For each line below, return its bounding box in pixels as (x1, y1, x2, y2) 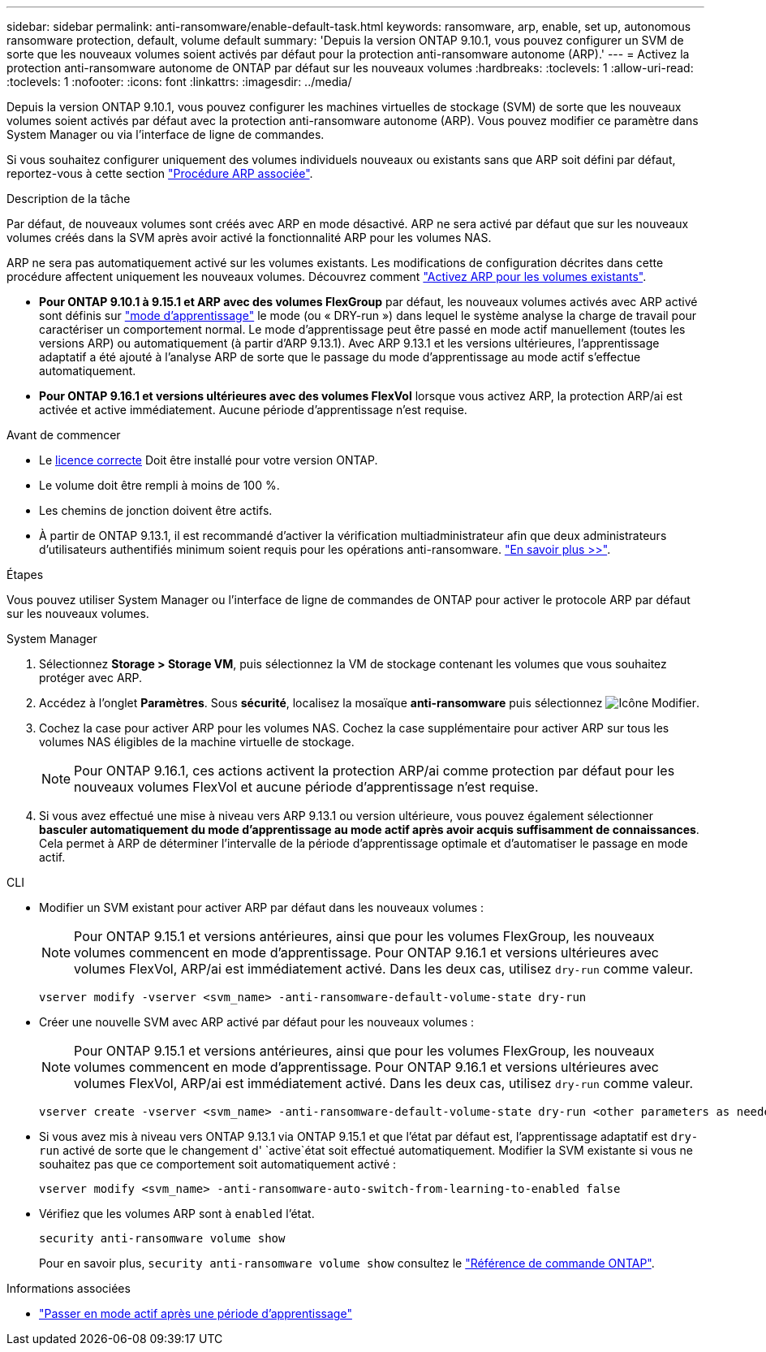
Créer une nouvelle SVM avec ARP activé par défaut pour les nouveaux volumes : (39, 1015, 475, 1029)
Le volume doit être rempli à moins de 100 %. (39, 478, 280, 492)
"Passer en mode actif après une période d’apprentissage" (39, 1307, 352, 1320)
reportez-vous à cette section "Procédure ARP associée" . (6, 166, 313, 180)
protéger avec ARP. (39, 671, 143, 685)
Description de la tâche (6, 192, 131, 205)
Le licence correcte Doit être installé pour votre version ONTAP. (39, 453, 378, 467)
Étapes (6, 568, 44, 581)
